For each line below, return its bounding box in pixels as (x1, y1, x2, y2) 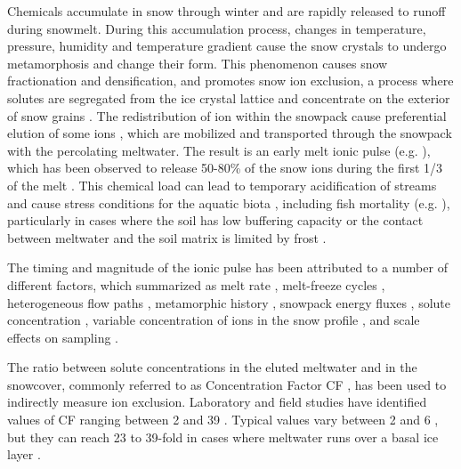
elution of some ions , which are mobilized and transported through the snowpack (7, 124, 452, 142)
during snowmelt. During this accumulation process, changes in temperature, (7, 19, 426, 37)
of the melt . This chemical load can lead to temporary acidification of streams (7, 175, 437, 194)
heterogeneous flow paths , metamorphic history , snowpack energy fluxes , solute (7, 293, 450, 311)
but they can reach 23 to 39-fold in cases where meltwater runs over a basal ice (7, 427, 439, 446)
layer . (7, 445, 41, 464)
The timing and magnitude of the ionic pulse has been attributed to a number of (7, 258, 448, 277)
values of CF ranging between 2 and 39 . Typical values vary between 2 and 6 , (7, 410, 439, 429)
